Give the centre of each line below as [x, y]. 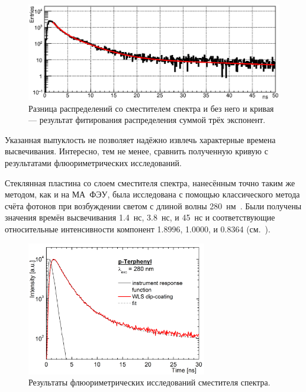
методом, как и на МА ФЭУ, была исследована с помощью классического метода [152, 194]
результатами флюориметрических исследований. [93, 163]
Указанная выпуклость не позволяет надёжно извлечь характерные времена [140, 139]
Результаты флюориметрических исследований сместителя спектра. [149, 382]
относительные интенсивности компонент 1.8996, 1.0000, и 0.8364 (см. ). [138, 229]
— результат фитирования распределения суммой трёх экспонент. [147, 120]
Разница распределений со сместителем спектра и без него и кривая [151, 108]
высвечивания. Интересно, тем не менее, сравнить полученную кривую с [136, 151]
